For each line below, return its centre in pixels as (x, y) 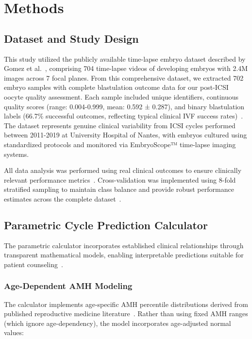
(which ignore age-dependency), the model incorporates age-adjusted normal (118, 323)
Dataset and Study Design (71, 38)
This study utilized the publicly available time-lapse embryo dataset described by (125, 59)
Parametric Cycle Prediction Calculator (106, 225)
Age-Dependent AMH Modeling (68, 286)
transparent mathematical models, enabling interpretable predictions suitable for (124, 255)
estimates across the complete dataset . (63, 198)
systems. (17, 154)
